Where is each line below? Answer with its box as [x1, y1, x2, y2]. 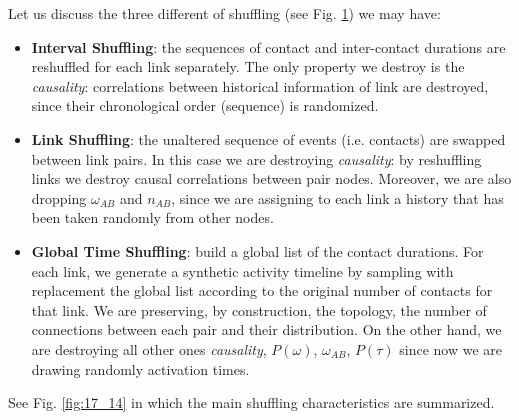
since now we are [399, 338, 502, 359]
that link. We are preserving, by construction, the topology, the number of [31, 299, 487, 320]
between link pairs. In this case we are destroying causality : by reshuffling [31, 148, 482, 169]
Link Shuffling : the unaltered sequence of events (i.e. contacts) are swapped [31, 128, 506, 149]
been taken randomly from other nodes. [31, 207, 274, 228]
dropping [31, 187, 87, 208]
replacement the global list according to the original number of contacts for [31, 280, 493, 301]
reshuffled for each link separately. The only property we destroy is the [31, 56, 465, 77]
